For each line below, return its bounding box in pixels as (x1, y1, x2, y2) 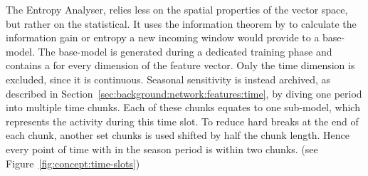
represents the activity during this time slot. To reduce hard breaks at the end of (6, 113, 359, 128)
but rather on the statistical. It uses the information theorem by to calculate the (6, 16, 357, 31)
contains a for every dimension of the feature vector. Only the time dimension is (6, 58, 355, 73)
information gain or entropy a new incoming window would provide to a (6, 30, 320, 45)
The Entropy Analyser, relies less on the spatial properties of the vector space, (6, 2, 348, 16)
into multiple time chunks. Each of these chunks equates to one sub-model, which (6, 100, 360, 115)
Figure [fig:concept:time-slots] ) (6, 155, 140, 170)
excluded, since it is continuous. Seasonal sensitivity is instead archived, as (6, 71, 331, 86)
